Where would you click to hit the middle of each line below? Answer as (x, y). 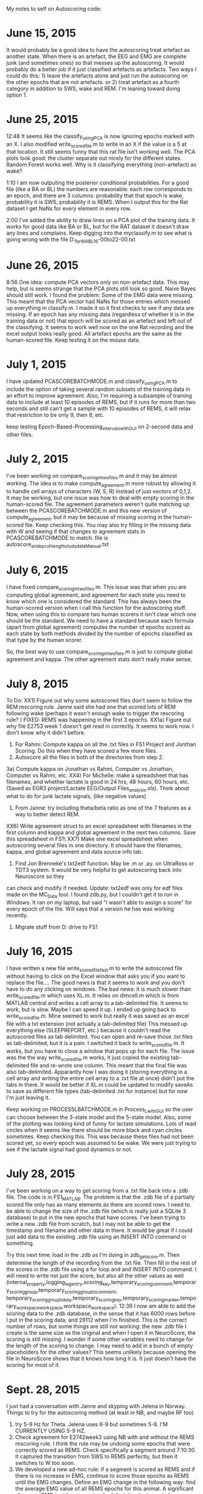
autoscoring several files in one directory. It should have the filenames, (94, 845)
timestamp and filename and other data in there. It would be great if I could (99, 1230)
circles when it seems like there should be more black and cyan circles (94, 1130)
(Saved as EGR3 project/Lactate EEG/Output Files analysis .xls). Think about (98, 789)
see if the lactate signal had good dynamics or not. (69, 1149)
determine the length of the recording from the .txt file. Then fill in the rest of (102, 1263)
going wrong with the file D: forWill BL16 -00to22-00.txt (71, 240)
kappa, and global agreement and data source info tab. (75, 852)
